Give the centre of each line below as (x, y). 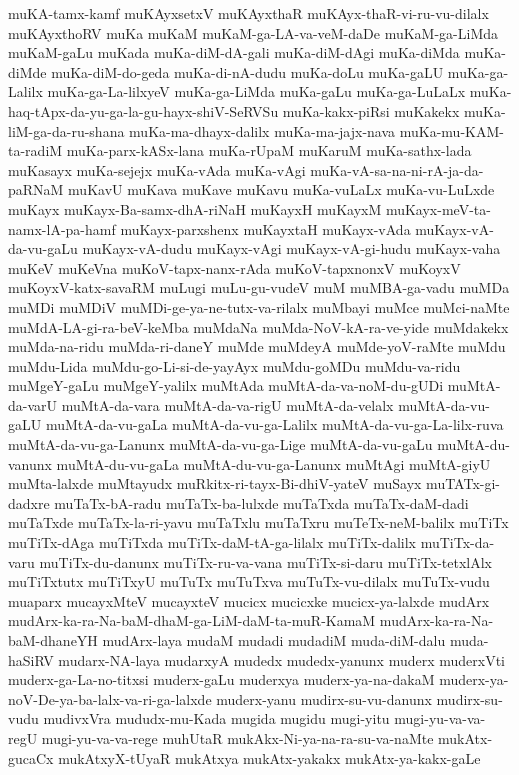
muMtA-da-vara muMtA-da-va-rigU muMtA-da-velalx (227, 404)
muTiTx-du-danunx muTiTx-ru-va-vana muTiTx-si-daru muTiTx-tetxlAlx (266, 561)
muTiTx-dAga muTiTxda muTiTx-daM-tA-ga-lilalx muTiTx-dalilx (212, 542)
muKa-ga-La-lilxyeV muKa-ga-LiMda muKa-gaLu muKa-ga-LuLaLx (256, 91)
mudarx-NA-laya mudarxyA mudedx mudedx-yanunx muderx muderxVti (282, 659)
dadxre (29, 502)
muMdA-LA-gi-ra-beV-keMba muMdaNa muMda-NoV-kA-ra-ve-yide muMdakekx (258, 326)
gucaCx (31, 757)
